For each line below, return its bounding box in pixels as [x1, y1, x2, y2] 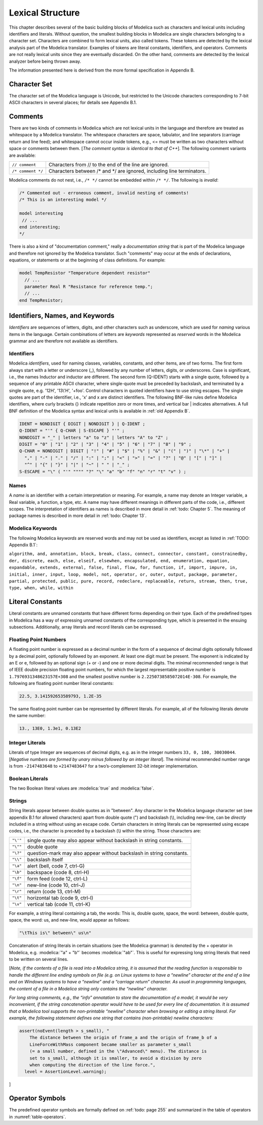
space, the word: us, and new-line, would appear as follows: [9, 917, 130, 923]
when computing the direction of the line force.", [29, 1062, 156, 1068]
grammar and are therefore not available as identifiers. [9, 338, 118, 344]
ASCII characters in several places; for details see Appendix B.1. [9, 100, 137, 106]
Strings [9, 797, 27, 804]
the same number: [9, 713, 46, 719]
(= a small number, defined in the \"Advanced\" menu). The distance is [29, 1049, 207, 1054]
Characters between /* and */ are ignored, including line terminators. [48, 168, 207, 175]
